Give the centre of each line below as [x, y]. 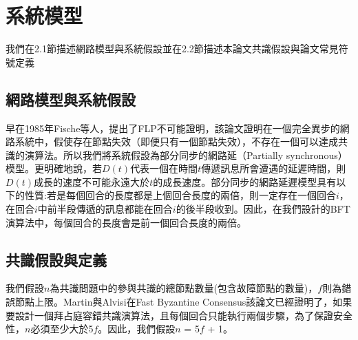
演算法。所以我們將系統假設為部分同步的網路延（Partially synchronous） [186, 155]
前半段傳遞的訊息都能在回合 [110, 209]
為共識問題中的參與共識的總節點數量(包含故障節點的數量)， [184, 288]
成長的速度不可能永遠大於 [92, 181]
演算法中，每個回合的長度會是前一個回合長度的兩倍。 [126, 222]
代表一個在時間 [164, 168]
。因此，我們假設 [137, 329]
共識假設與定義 [56, 259]
